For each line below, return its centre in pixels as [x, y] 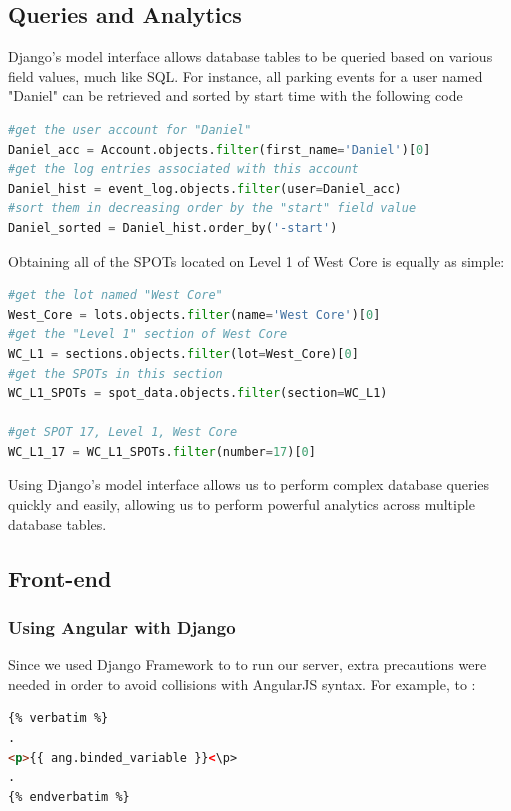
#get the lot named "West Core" [115, 295]
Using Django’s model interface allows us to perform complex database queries [249, 484]
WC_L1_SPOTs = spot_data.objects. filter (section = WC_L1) [198, 393]
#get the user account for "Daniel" [130, 129]
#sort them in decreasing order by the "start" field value [212, 208]
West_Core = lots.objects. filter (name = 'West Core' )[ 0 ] [194, 314]
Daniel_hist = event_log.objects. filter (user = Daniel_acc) [205, 188]
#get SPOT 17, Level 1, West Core [123, 432]
